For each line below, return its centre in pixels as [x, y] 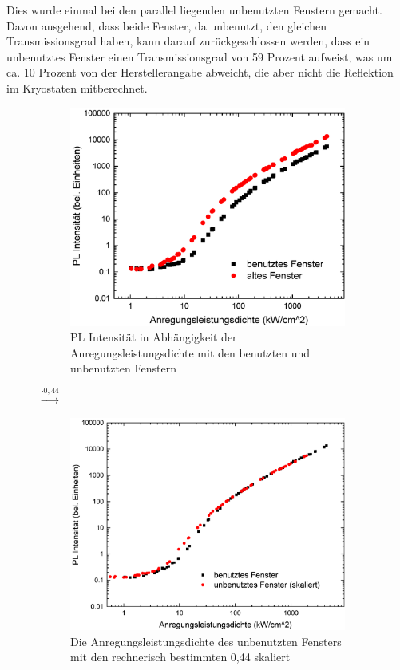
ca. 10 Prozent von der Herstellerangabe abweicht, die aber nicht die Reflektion [200, 72]
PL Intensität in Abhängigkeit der [154, 337]
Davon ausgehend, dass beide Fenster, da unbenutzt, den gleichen [166, 25]
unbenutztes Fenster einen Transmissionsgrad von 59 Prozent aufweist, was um [200, 56]
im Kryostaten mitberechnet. [77, 87]
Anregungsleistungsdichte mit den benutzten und [190, 352]
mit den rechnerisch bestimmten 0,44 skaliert [180, 657]
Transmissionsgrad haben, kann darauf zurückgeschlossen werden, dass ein [188, 41]
